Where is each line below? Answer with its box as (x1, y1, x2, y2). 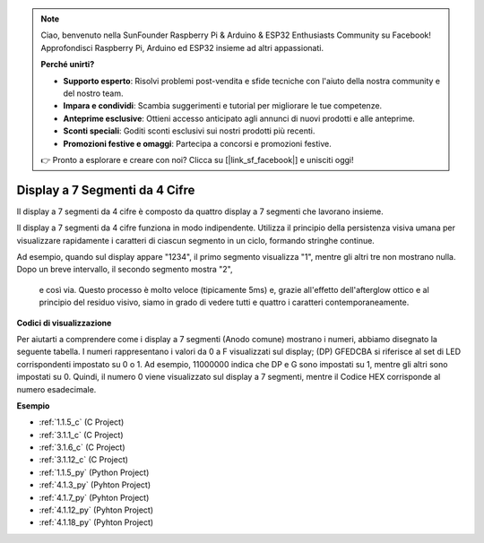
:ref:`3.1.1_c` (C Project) (39, 429, 125, 440)
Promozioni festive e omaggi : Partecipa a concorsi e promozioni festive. (63, 138, 332, 149)
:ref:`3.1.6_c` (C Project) (39, 442, 125, 452)
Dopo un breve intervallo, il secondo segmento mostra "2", (16, 264, 233, 275)
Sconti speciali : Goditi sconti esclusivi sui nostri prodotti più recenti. (63, 125, 315, 136)
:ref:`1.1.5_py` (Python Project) (39, 467, 150, 478)
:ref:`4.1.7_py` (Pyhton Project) (39, 492, 150, 503)
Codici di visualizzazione (16, 317, 112, 328)
